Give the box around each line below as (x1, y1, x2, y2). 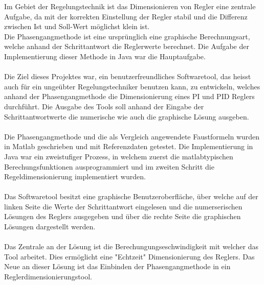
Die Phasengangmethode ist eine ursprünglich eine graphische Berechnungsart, (4, 31, 250, 41)
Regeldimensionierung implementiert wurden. (4, 171, 146, 182)
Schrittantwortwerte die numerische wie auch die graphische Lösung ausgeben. (4, 111, 249, 122)
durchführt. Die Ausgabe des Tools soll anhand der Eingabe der (4, 101, 204, 111)
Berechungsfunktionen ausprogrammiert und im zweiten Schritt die (4, 161, 214, 172)
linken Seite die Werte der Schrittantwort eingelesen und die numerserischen (4, 201, 243, 211)
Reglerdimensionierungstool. (4, 271, 92, 282)
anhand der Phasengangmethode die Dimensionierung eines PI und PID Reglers (4, 91, 255, 102)
